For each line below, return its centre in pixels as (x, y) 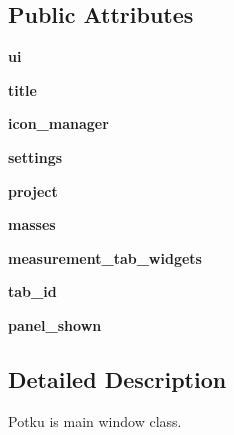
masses (32, 224)
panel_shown (55, 324)
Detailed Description (117, 378)
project (33, 190)
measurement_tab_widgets (105, 257)
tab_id (32, 291)
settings (35, 156)
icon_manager (58, 123)
